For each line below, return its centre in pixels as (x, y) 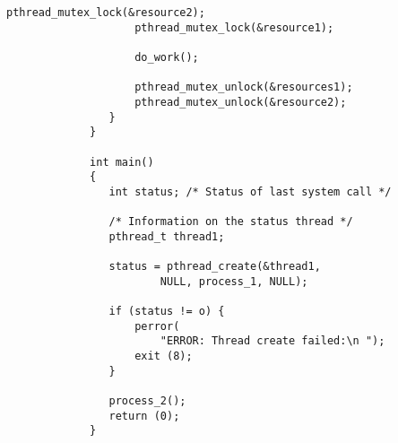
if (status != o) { (167, 312)
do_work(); (167, 57)
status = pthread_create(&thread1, (215, 267)
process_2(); (147, 401)
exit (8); (164, 356)
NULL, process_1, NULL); (234, 281)
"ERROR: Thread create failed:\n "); (273, 341)
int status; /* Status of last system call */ (250, 191)
